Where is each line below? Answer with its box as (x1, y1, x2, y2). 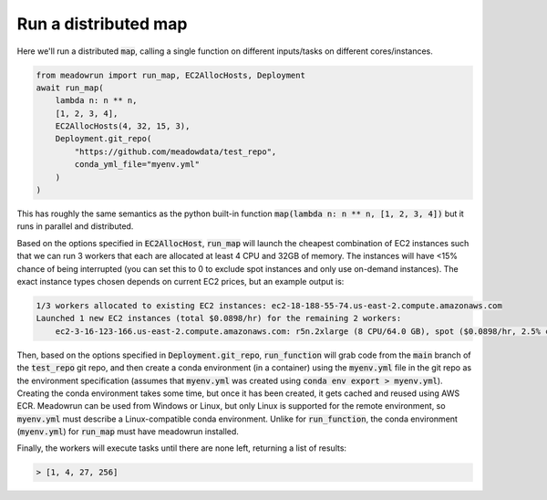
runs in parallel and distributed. (16, 221, 134, 232)
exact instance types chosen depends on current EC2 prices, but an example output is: (16, 276, 345, 286)
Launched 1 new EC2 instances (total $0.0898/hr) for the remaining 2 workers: (36, 313, 402, 324)
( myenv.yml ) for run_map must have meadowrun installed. (16, 426, 239, 437)
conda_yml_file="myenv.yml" (74, 160, 201, 170)
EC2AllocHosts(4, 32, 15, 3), (55, 121, 191, 131)
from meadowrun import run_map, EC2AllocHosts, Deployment (36, 69, 305, 80)
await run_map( (36, 82, 104, 93)
